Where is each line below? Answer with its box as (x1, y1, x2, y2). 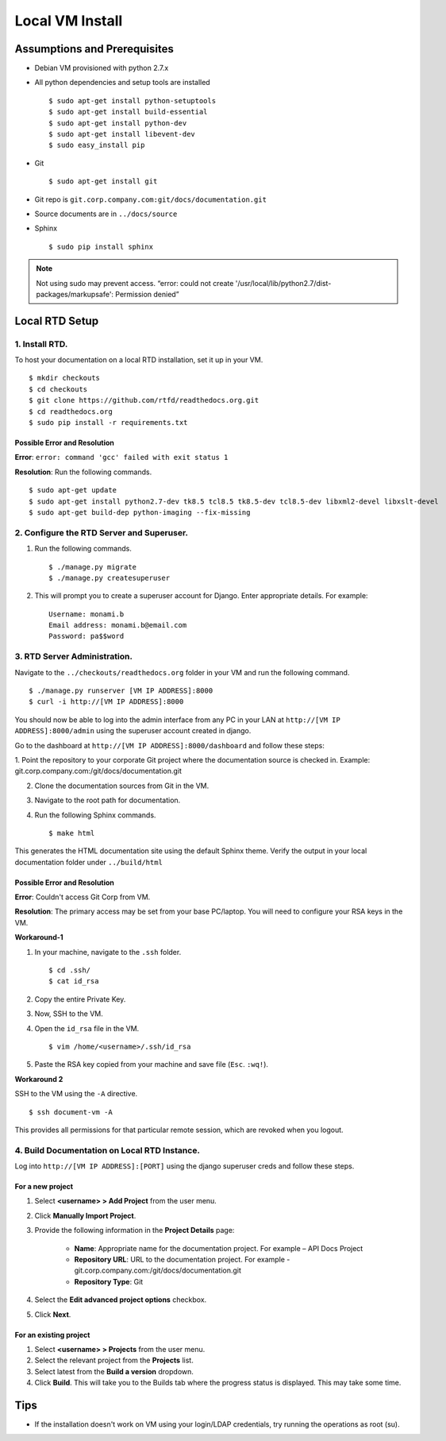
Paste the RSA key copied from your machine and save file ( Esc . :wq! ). (34, 1060, 269, 1069)
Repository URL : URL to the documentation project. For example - (74, 1255, 290, 1265)
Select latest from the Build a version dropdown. (34, 1366, 194, 1376)
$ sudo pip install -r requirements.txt (29, 418, 188, 427)
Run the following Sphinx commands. (34, 810, 156, 820)
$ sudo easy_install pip (48, 141, 145, 150)
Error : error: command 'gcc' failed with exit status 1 (14, 453, 229, 462)
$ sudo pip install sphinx (48, 242, 154, 251)
